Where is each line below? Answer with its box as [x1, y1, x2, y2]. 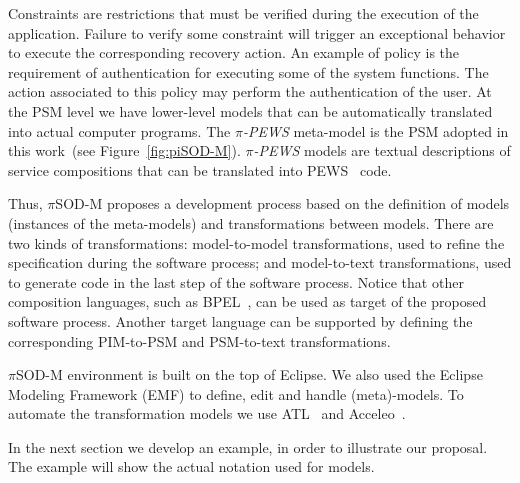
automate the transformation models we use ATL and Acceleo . [8, 403, 406, 424]
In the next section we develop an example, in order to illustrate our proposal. [8, 436, 488, 457]
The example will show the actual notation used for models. [8, 456, 375, 477]
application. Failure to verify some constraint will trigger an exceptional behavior [8, 22, 506, 43]
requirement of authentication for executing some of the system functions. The [8, 61, 489, 82]
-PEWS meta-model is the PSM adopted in [242, 120, 509, 141]
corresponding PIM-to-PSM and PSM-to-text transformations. [8, 330, 391, 351]
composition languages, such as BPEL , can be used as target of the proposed [8, 291, 487, 312]
